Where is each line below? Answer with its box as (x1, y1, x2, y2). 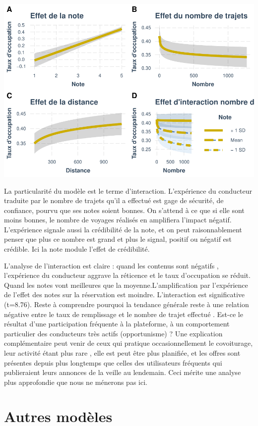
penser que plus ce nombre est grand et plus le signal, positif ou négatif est (4, 234, 232, 244)
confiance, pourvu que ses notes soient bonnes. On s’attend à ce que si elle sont (4, 205, 245, 215)
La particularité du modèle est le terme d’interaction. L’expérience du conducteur (4, 185, 253, 196)
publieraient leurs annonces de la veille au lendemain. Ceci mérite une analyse (4, 367, 241, 377)
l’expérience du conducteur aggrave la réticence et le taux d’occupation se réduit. (4, 270, 251, 280)
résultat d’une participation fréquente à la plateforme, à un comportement (4, 319, 230, 329)
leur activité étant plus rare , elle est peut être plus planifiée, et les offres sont (4, 348, 241, 358)
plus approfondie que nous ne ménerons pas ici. (4, 376, 147, 387)
